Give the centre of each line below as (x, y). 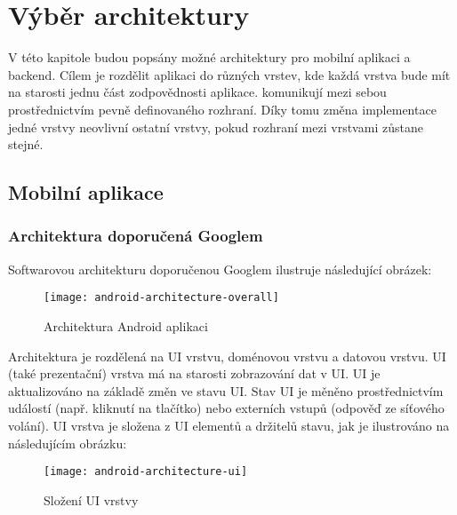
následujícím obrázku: (68, 443)
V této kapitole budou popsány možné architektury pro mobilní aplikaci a (209, 57)
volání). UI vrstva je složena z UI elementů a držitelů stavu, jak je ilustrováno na (229, 425)
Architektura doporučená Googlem (136, 236)
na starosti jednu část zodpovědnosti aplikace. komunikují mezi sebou (197, 92)
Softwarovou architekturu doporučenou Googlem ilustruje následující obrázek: (220, 269)
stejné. (26, 144)
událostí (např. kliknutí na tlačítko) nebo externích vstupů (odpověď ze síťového (226, 408)
